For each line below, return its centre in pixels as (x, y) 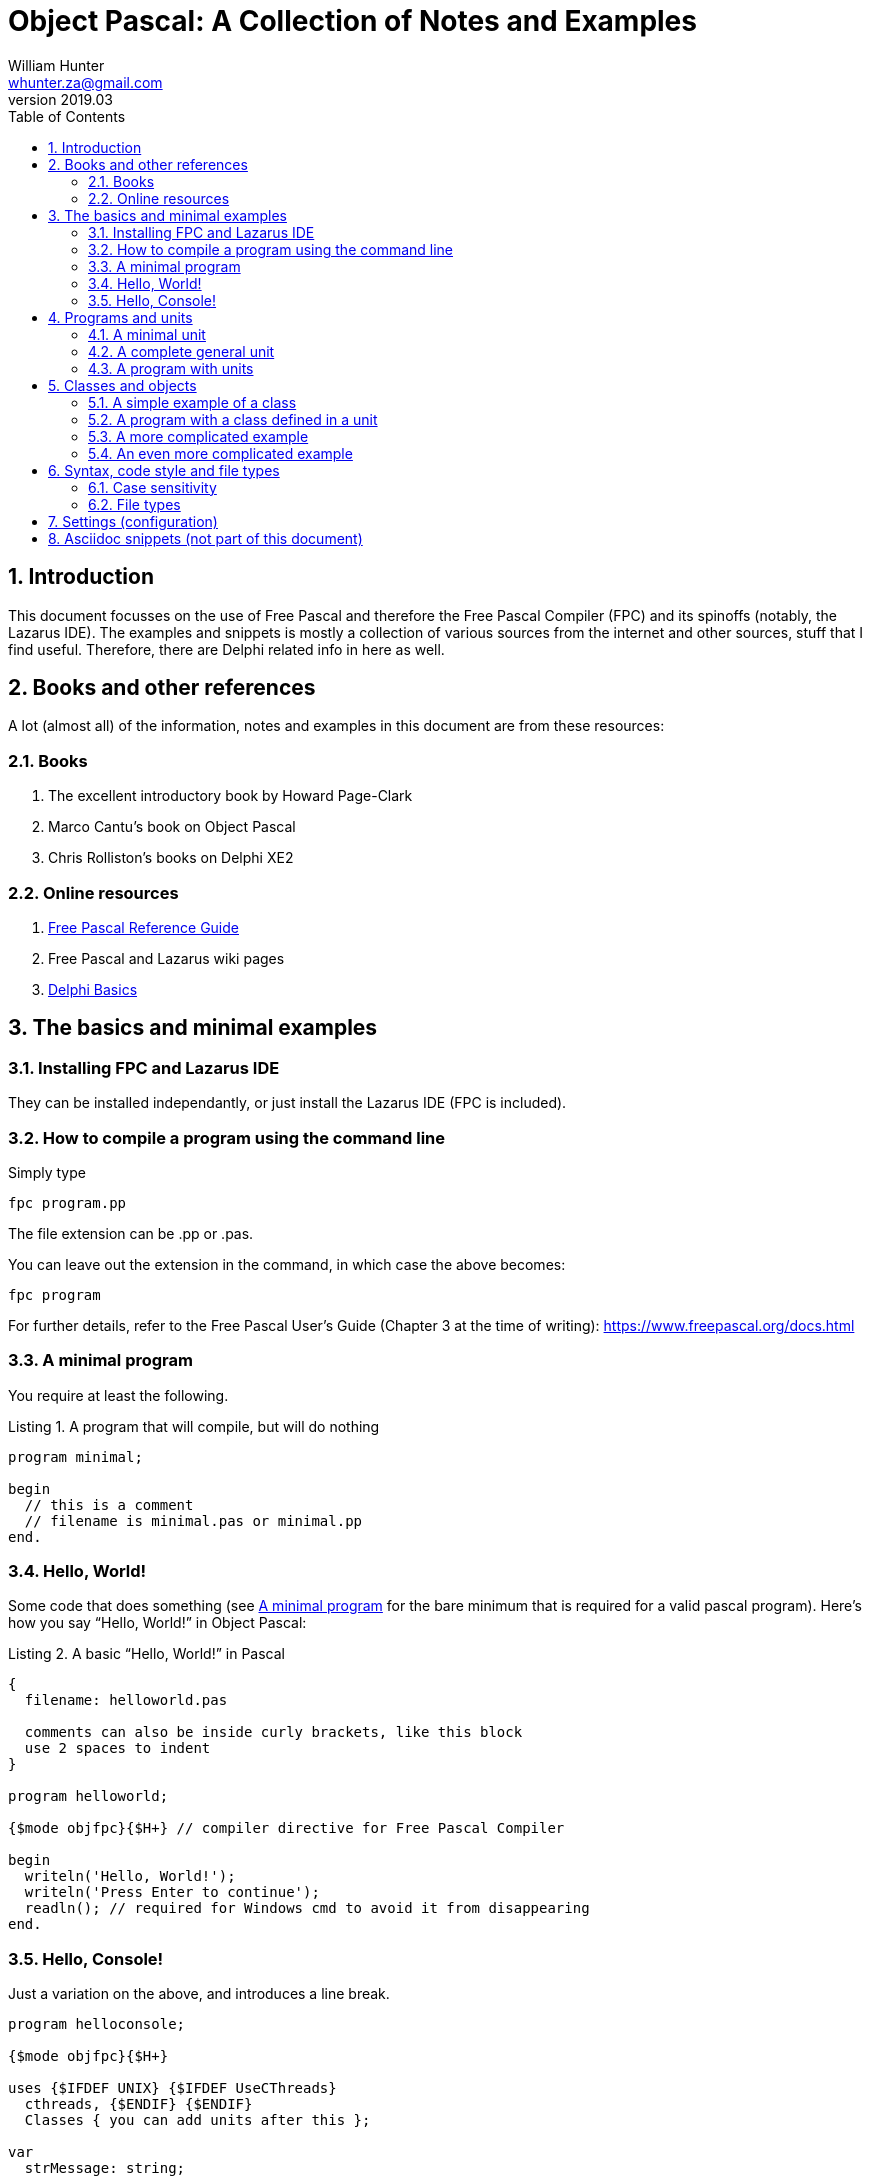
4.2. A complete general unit (181, 351)
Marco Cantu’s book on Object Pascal (172, 827)
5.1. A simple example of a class (192, 402)
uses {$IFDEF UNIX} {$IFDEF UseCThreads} (172, 2088)
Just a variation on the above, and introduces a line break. (199, 1994)
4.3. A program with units (171, 368)
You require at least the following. (118, 1395)
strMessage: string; (105, 2168)
